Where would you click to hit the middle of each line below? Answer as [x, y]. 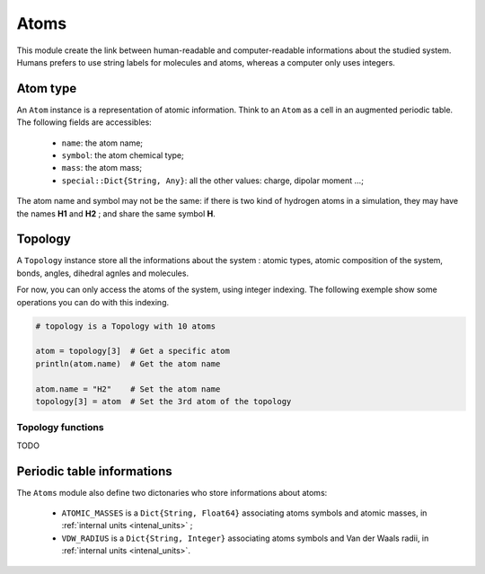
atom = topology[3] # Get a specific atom [133, 351]
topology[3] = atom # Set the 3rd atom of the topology [163, 401]
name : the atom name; [102, 143]
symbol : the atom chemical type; [123, 155]
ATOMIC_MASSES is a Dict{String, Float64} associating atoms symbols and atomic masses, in [244, 513]
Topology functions [60, 428]
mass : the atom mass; [102, 168]
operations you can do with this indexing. [93, 302]
